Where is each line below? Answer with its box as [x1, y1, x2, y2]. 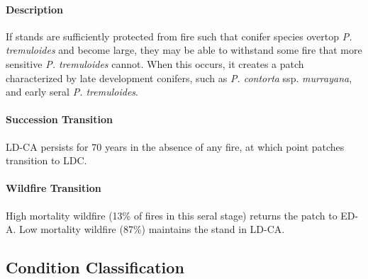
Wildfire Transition [6, 181, 101, 195]
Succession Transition [6, 112, 113, 127]
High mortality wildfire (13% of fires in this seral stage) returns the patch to [6, 207, 338, 222]
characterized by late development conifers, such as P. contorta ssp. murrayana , [6, 70, 352, 85]
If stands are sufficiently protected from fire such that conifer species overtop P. [6, 28, 352, 43]
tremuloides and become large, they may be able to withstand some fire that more [6, 42, 362, 57]
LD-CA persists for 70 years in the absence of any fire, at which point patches [6, 139, 345, 154]
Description [6, 1, 64, 16]
